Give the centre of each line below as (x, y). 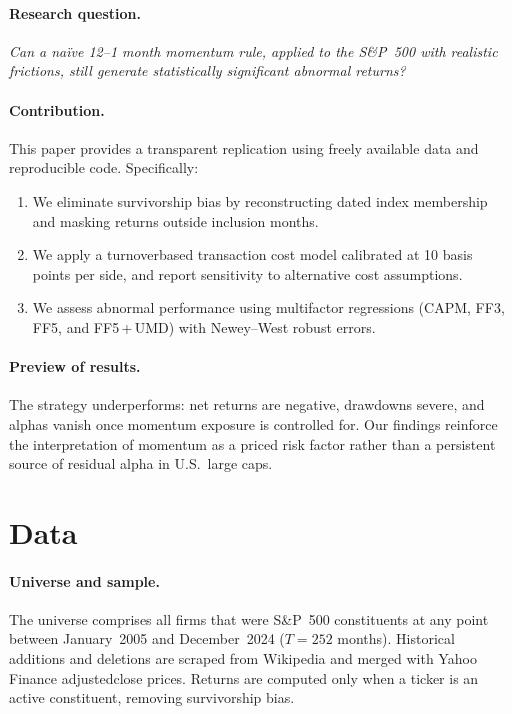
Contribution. (57, 109)
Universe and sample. (84, 580)
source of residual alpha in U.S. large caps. (141, 463)
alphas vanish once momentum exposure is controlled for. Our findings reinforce (253, 423)
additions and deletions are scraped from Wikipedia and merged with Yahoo (243, 658)
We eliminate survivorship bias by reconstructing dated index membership (260, 200)
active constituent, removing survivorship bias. (152, 697)
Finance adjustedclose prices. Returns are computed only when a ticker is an (244, 677)
